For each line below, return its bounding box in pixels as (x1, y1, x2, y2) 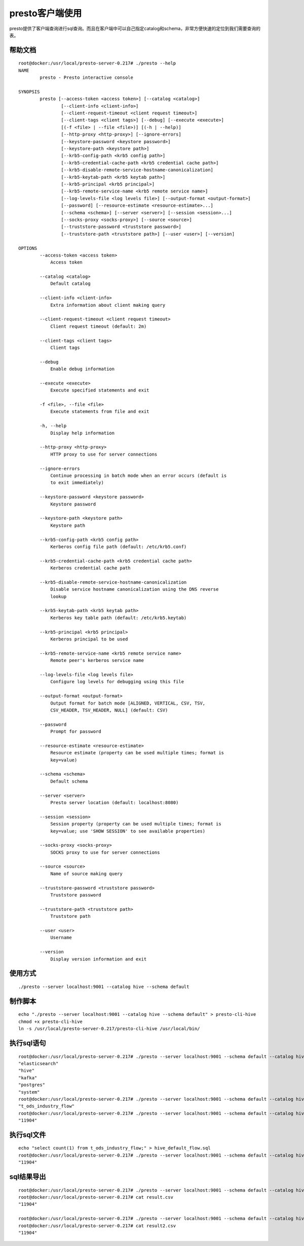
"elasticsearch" (18, 1061, 59, 1066)
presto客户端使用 (9, 8, 82, 19)
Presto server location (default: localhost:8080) (50, 800, 179, 805)
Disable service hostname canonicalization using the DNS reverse (50, 587, 219, 592)
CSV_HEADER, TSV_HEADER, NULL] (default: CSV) (50, 707, 168, 713)
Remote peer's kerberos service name (50, 658, 144, 663)
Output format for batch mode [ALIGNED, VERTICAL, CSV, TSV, (50, 700, 206, 706)
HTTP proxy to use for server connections (50, 451, 158, 457)
